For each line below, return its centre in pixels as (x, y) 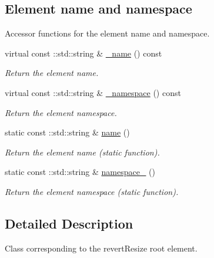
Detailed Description (69, 223)
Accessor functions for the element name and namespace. (107, 33)
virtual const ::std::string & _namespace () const (93, 92)
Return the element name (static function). (82, 152)
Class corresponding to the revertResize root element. (101, 248)
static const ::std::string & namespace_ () (80, 172)
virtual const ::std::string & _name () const (83, 53)
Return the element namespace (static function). (92, 191)
